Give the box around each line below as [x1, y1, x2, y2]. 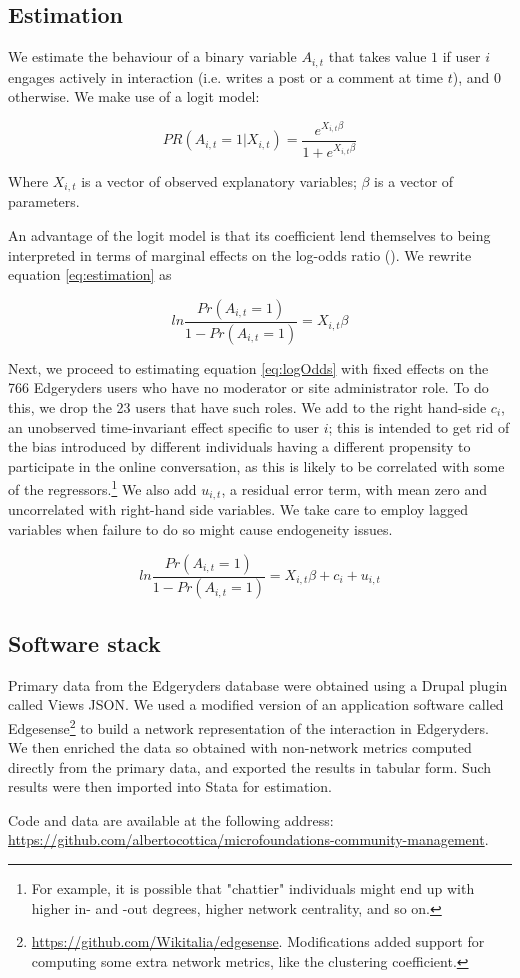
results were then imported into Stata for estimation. [8, 776, 332, 797]
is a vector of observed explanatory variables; [81, 171, 357, 192]
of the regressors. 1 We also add [8, 476, 197, 499]
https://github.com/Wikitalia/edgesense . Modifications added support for [31, 931, 485, 952]
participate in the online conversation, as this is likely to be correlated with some [8, 455, 505, 476]
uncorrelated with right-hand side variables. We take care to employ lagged [8, 499, 469, 520]
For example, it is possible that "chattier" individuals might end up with [31, 878, 475, 899]
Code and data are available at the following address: [8, 809, 334, 830]
